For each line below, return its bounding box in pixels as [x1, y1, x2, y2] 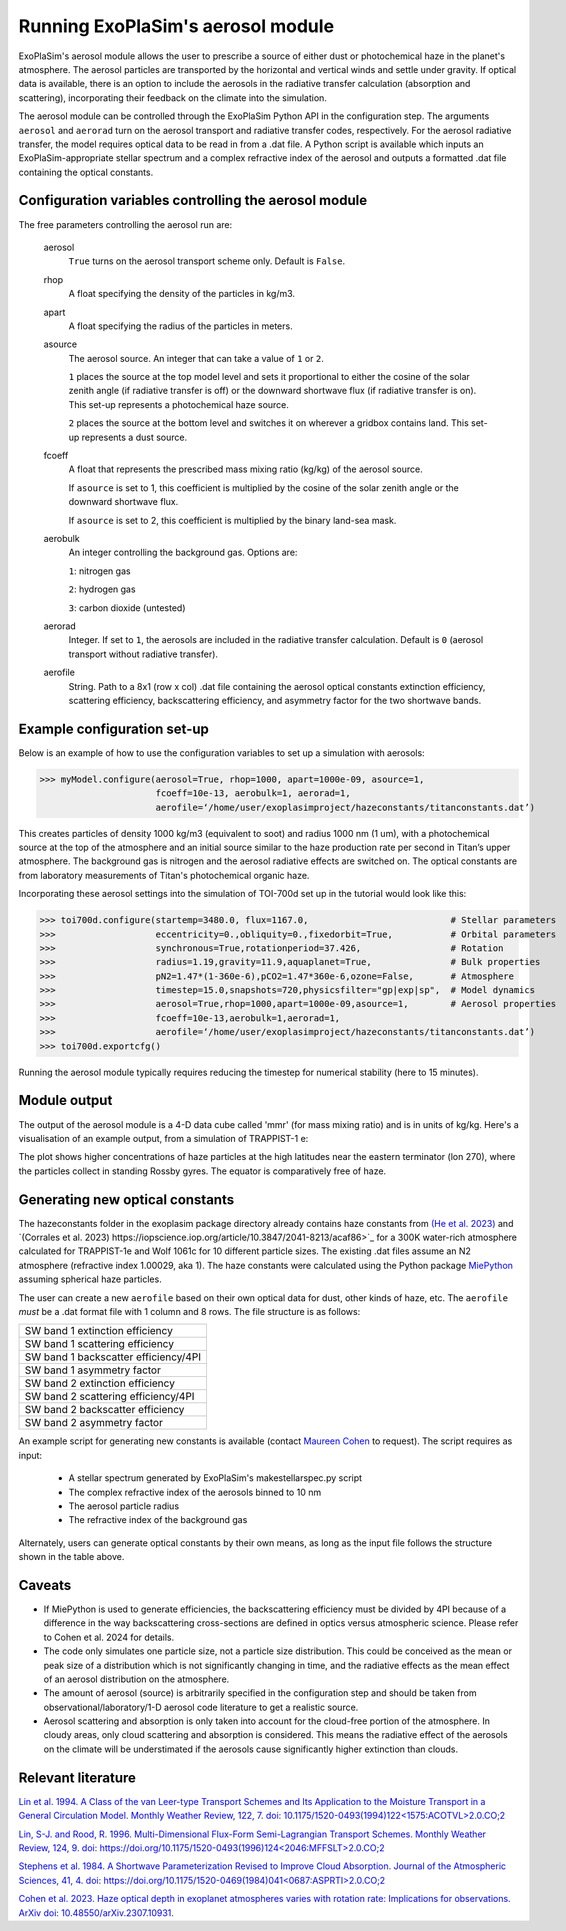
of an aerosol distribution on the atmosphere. [43, 1673, 230, 1685]
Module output [18, 1092, 113, 1109]
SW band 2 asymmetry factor [24, 1416, 164, 1430]
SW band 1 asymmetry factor [24, 1363, 162, 1377]
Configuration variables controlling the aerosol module [18, 192, 368, 209]
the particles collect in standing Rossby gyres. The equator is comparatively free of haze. [18, 1165, 387, 1177]
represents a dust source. [81, 431, 188, 443]
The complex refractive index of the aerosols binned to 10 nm [68, 1486, 322, 1498]
